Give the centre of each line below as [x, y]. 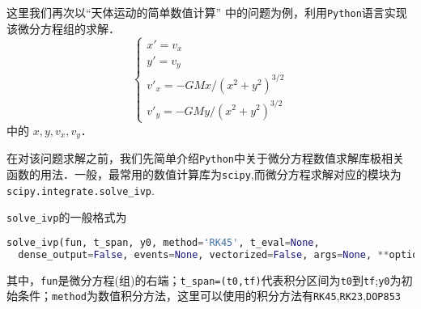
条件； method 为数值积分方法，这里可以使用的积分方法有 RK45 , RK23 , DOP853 [209, 296]
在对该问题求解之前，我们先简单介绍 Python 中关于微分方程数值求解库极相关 [205, 158]
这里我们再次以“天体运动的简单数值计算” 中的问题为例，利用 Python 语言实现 [207, 12]
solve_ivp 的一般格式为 [67, 217]
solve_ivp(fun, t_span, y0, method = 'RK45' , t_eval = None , [163, 242]
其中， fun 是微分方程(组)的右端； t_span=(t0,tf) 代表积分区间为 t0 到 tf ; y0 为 [204, 279]
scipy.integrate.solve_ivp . [81, 190]
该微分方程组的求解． [63, 28]
